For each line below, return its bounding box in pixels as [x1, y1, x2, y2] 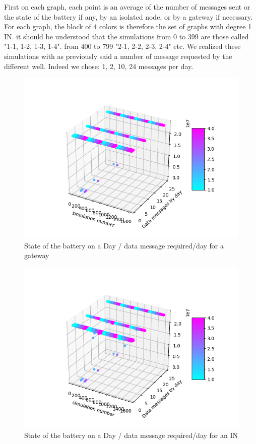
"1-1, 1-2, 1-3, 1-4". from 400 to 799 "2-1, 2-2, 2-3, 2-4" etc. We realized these [4, 41, 241, 51]
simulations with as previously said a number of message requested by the [4, 50, 232, 61]
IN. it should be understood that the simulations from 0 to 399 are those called [4, 31, 249, 41]
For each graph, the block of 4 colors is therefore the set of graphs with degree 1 [4, 21, 252, 32]
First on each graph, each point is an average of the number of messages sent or [4, 2, 250, 12]
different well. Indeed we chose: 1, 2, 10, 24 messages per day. [4, 60, 194, 71]
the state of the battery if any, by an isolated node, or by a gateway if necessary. [4, 11, 253, 22]
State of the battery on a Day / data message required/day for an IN [24, 429, 238, 440]
